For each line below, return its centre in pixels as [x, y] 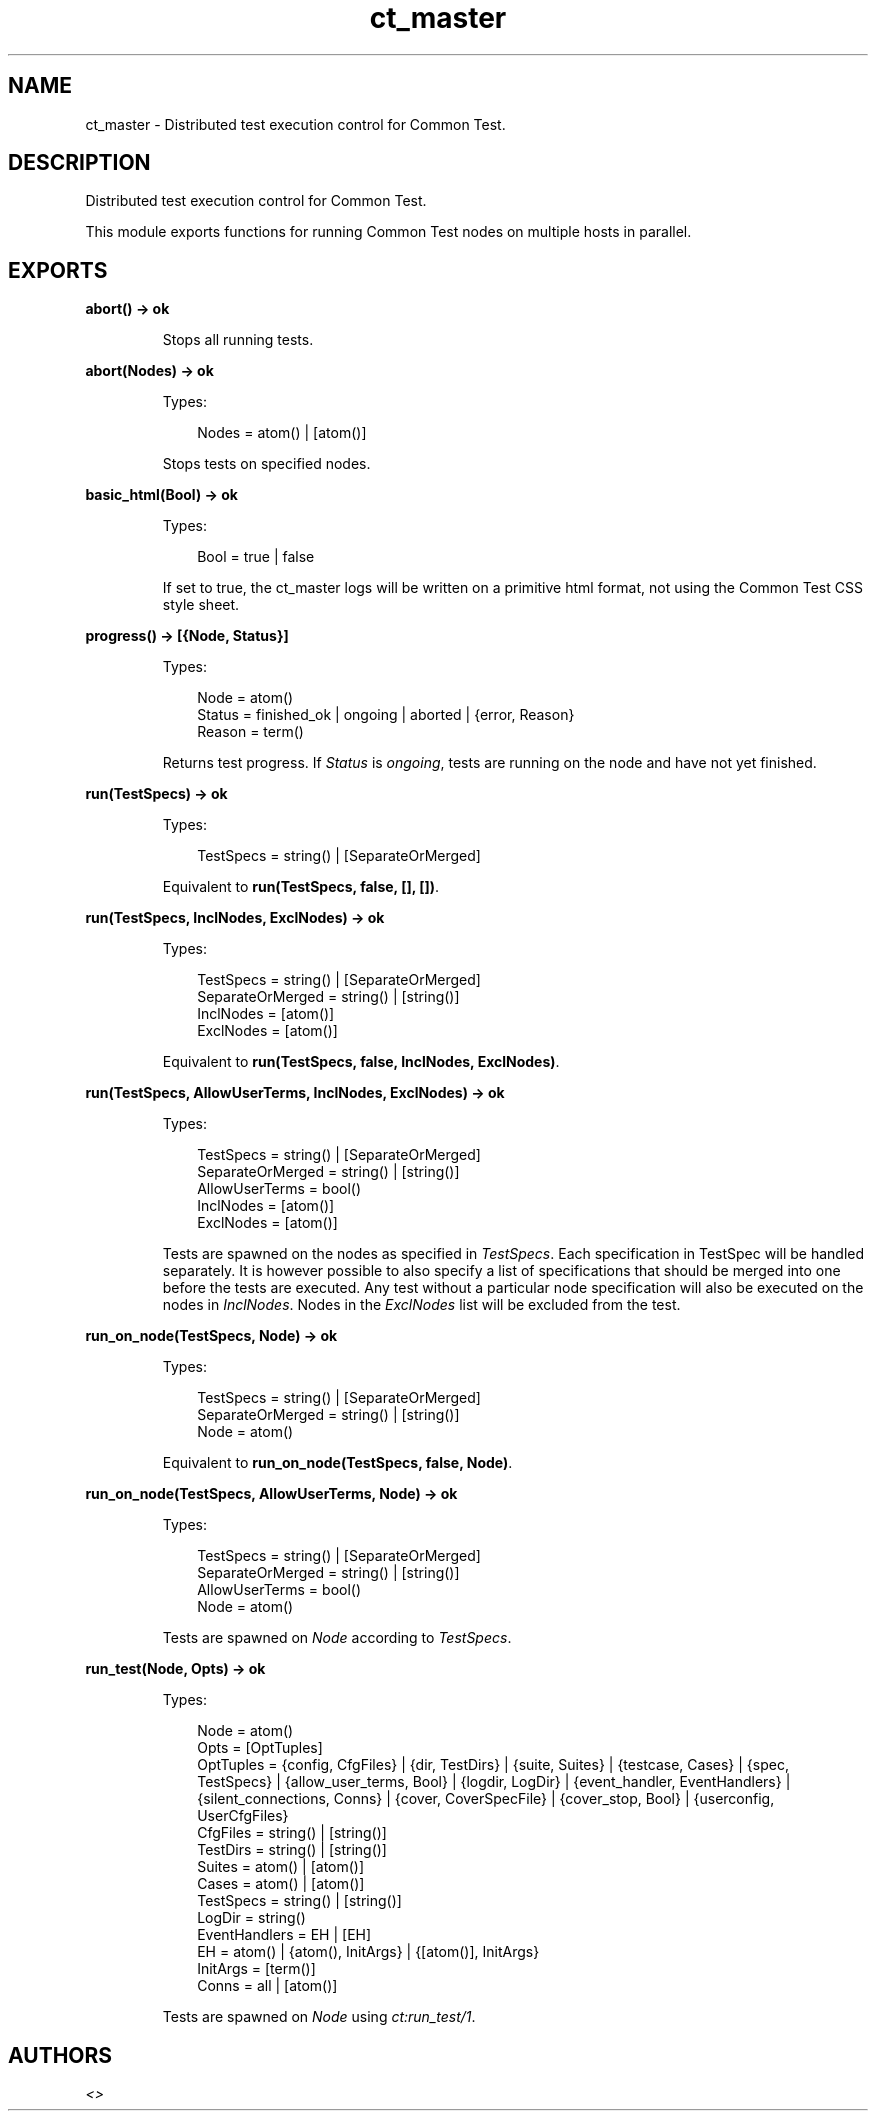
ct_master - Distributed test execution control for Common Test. [295, 124]
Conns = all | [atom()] [267, 1986]
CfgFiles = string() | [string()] [292, 1833]
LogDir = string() [251, 1918]
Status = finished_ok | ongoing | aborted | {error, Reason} [386, 715]
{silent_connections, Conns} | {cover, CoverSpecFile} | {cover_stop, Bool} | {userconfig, [486, 1799]
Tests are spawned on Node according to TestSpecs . [337, 1638]
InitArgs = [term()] [256, 1969]
